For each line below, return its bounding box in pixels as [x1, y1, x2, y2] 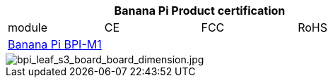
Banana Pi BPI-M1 [8, 37, 102, 51]
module [8, 20, 48, 34]
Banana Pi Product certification [114, 4, 286, 18]
